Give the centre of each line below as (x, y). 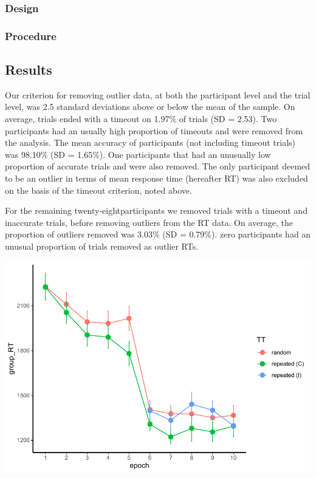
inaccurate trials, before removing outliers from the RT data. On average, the (149, 222)
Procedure (31, 36)
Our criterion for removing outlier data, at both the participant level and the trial (158, 94)
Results (29, 70)
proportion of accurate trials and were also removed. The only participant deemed (158, 166)
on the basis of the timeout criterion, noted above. (98, 190)
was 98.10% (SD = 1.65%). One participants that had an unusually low (138, 154)
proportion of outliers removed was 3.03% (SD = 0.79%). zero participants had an (158, 234)
